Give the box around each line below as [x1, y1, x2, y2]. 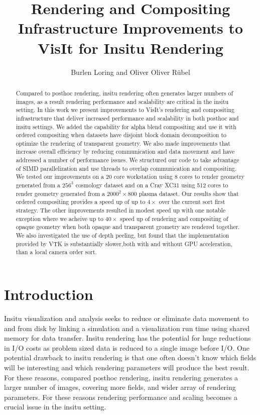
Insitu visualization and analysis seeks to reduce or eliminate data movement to [4, 313, 249, 323]
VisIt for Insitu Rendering [38, 37, 223, 58]
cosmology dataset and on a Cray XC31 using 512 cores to [75, 181, 228, 189]
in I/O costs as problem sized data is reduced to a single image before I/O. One [4, 342, 249, 353]
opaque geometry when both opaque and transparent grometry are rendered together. [16, 223, 240, 231]
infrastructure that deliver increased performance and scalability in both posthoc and [16, 114, 239, 122]
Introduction [4, 284, 93, 304]
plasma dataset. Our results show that [139, 189, 239, 197]
